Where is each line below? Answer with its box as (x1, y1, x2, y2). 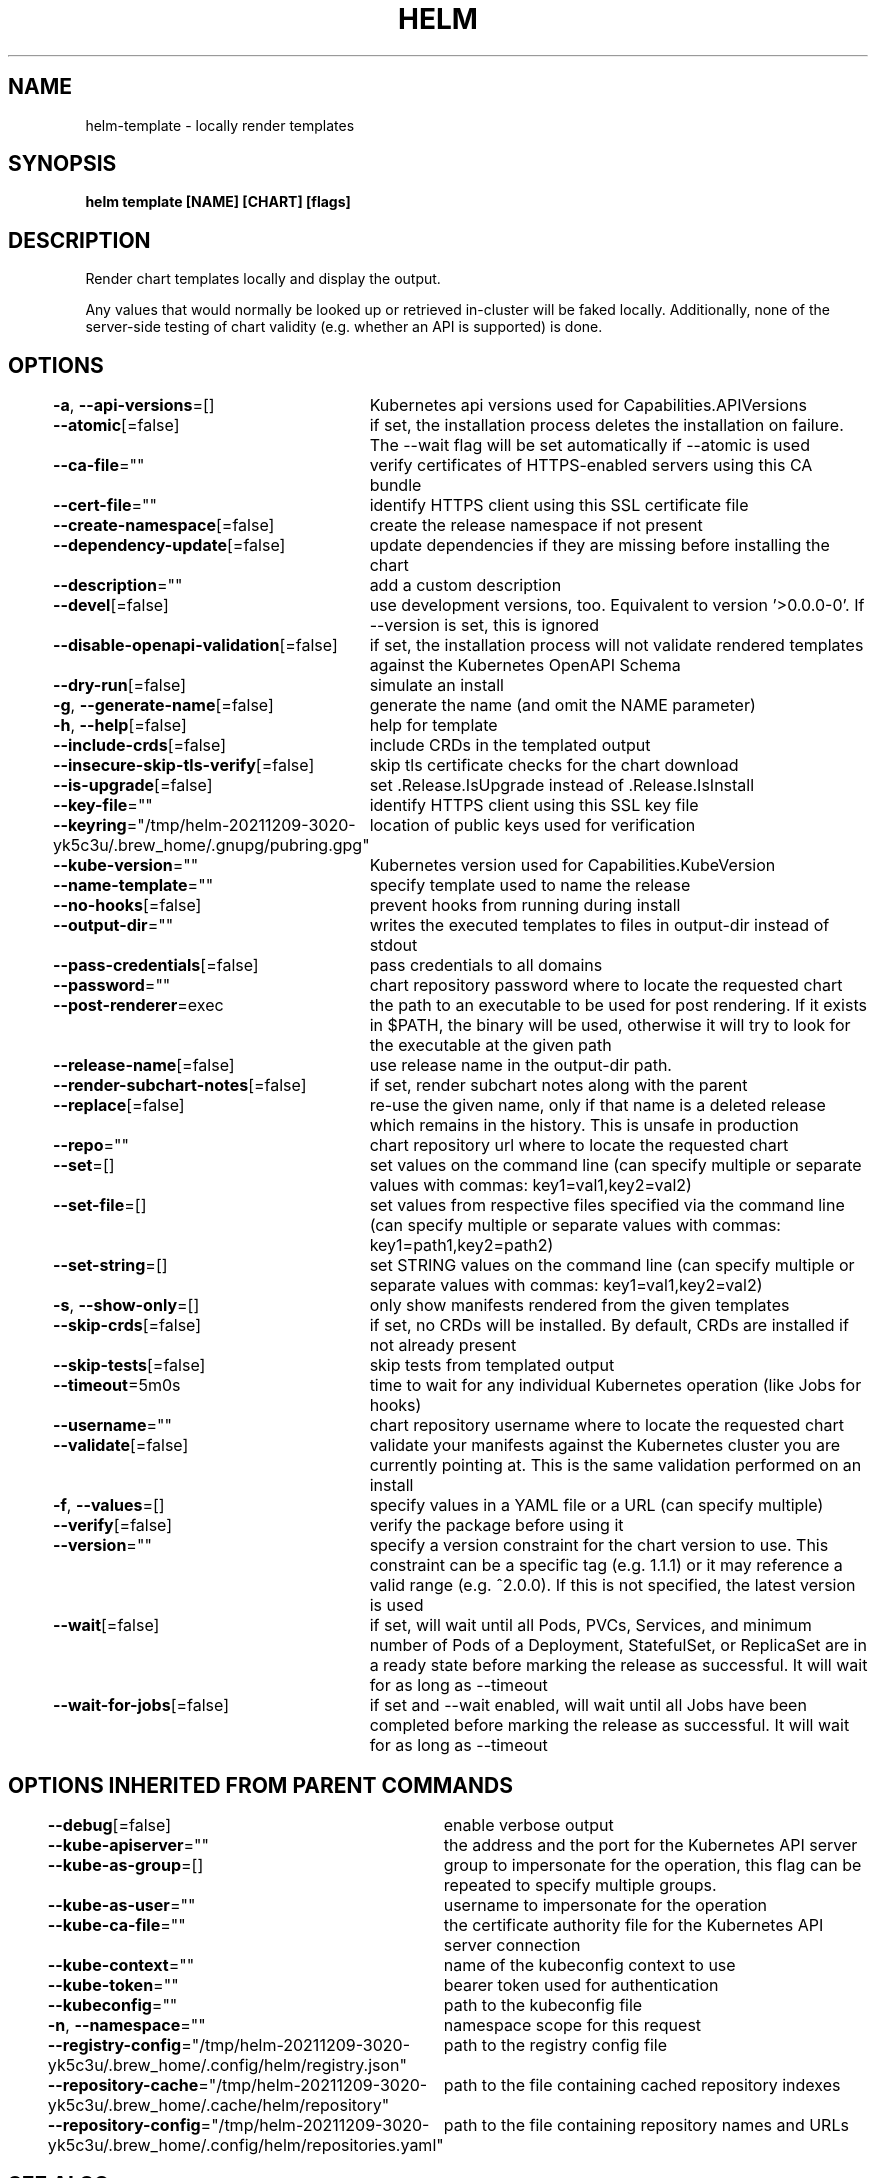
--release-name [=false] (52, 1055, 235, 1076)
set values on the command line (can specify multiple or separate (369, 1155, 862, 1176)
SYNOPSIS (8, 151, 117, 177)
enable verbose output (443, 1814, 614, 1835)
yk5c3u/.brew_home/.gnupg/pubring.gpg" (52, 835, 370, 856)
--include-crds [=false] (52, 735, 227, 756)
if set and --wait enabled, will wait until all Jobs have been (369, 1695, 807, 1716)
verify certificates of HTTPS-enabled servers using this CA (369, 455, 813, 476)
